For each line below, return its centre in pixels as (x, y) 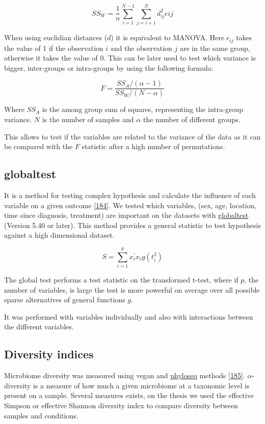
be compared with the (38, 146)
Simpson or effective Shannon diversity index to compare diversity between (121, 405)
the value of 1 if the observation (54, 48)
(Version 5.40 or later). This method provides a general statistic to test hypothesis (133, 225)
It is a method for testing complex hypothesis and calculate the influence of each (130, 195)
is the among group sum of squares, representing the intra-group (142, 109)
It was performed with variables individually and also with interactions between (129, 316)
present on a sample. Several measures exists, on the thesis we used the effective (129, 395)
